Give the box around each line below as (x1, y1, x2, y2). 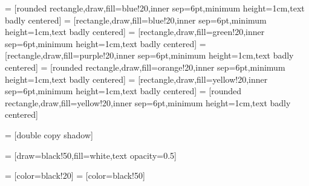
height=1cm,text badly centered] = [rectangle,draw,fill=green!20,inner (5, 25, 265, 38)
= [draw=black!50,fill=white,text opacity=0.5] (5, 149, 177, 161)
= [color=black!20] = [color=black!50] (5, 169, 145, 182)
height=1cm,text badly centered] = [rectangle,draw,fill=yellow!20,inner (5, 72, 268, 85)
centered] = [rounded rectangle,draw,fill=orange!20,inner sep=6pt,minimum (5, 60, 285, 73)
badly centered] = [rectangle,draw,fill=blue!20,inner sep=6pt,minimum (5, 13, 267, 26)
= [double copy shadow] (5, 128, 93, 141)
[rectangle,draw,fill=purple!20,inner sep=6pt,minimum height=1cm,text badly (5, 49, 294, 62)
